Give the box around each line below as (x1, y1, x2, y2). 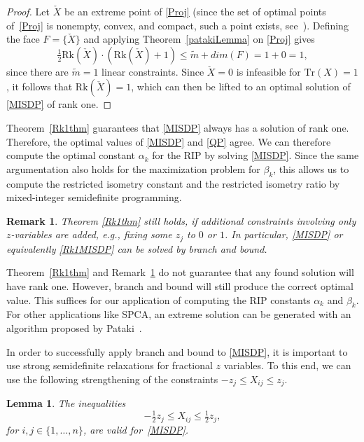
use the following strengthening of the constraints (6, 371, 218, 386)
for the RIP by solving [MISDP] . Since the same (152, 148, 359, 163)
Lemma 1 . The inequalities (6, 396, 126, 410)
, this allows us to (273, 161, 349, 176)
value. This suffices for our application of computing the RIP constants (6, 292, 311, 307)
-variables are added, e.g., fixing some (10, 227, 172, 242)
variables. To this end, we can (223, 358, 351, 373)
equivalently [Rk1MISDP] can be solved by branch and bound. (6, 241, 267, 256)
